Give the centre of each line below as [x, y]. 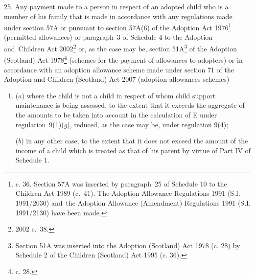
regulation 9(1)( [40, 124]
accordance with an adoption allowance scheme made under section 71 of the [119, 69]
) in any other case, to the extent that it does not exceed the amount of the [135, 141]
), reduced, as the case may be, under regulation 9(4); [148, 124]
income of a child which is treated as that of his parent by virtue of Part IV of [133, 150]
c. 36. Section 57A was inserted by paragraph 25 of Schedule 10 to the [121, 183]
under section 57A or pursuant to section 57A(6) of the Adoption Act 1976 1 [118, 27]
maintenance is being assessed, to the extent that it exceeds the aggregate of [130, 105]
